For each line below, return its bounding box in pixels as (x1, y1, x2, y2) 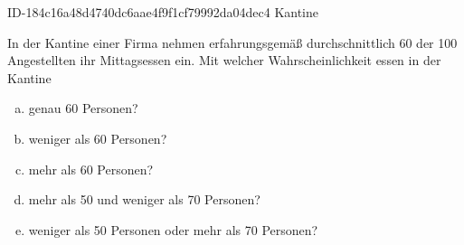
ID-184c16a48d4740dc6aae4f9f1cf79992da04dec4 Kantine (7, 3, 318, 21)
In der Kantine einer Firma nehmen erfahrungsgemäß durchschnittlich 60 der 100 (7, 33, 458, 52)
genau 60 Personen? (28, 99, 138, 118)
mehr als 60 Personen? (28, 159, 154, 178)
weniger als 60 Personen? (28, 128, 167, 147)
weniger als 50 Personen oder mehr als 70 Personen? (28, 220, 318, 239)
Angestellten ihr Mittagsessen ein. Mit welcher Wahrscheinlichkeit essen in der (7, 51, 441, 70)
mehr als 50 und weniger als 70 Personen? (28, 190, 260, 209)
